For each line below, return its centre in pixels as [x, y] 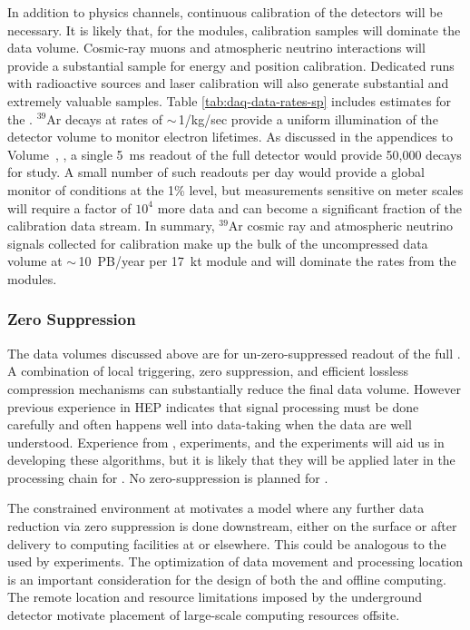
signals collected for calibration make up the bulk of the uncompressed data [218, 243]
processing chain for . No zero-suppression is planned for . [168, 477]
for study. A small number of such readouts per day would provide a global [216, 172]
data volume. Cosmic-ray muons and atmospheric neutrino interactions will [216, 48]
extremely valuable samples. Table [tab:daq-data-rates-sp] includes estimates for [230, 100]
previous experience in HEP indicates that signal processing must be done [213, 406]
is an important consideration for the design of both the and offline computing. [227, 579]
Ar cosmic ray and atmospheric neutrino [341, 226]
